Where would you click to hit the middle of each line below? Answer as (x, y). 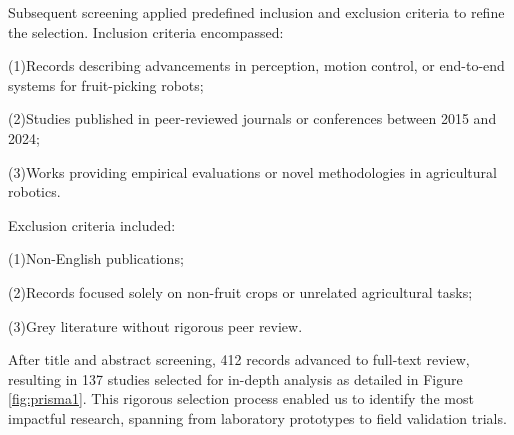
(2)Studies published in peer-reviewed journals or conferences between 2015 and (252, 118)
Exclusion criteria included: (92, 224)
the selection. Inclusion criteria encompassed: (146, 31)
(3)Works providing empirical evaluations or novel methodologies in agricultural (252, 171)
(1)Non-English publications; (96, 258)
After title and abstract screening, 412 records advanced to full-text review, (239, 359)
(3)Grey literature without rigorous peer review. (155, 325)
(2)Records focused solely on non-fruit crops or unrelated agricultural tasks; (240, 291)
